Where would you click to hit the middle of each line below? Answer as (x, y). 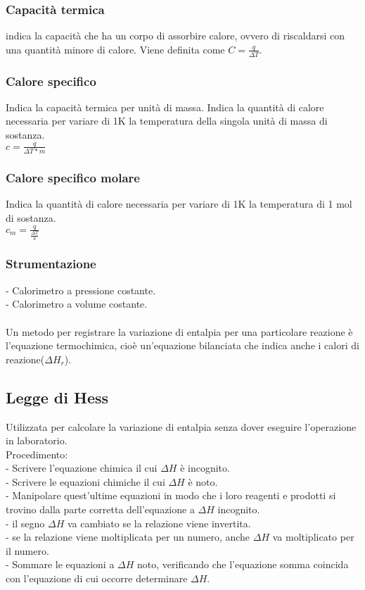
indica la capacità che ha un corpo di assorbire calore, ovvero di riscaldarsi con (175, 36)
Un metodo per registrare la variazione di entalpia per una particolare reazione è (179, 331)
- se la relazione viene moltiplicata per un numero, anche (128, 537)
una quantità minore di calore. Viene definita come (115, 49)
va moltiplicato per (313, 537)
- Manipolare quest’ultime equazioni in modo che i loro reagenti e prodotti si (171, 495)
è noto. (203, 481)
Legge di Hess (57, 397)
